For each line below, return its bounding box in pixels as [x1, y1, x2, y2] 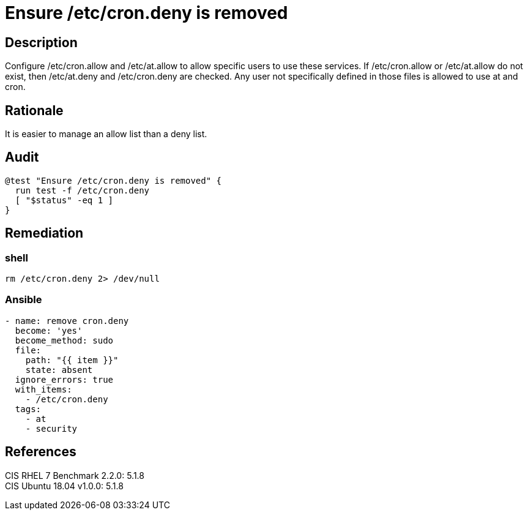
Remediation [5, 225, 84, 241]
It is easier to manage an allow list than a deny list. [5, 129, 207, 140]
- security [25, 423, 78, 434]
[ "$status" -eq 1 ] [15, 195, 114, 205]
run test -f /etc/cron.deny [15, 185, 150, 195]
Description [5, 34, 78, 50]
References [5, 444, 76, 460]
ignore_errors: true [15, 374, 114, 385]
